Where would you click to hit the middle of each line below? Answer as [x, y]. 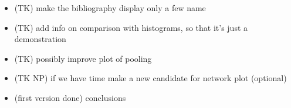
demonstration [40, 39]
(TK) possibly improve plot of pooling [83, 58]
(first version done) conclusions [70, 97]
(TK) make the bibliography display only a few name [110, 8]
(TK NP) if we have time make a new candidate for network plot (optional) [150, 78]
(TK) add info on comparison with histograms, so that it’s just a [131, 27]
